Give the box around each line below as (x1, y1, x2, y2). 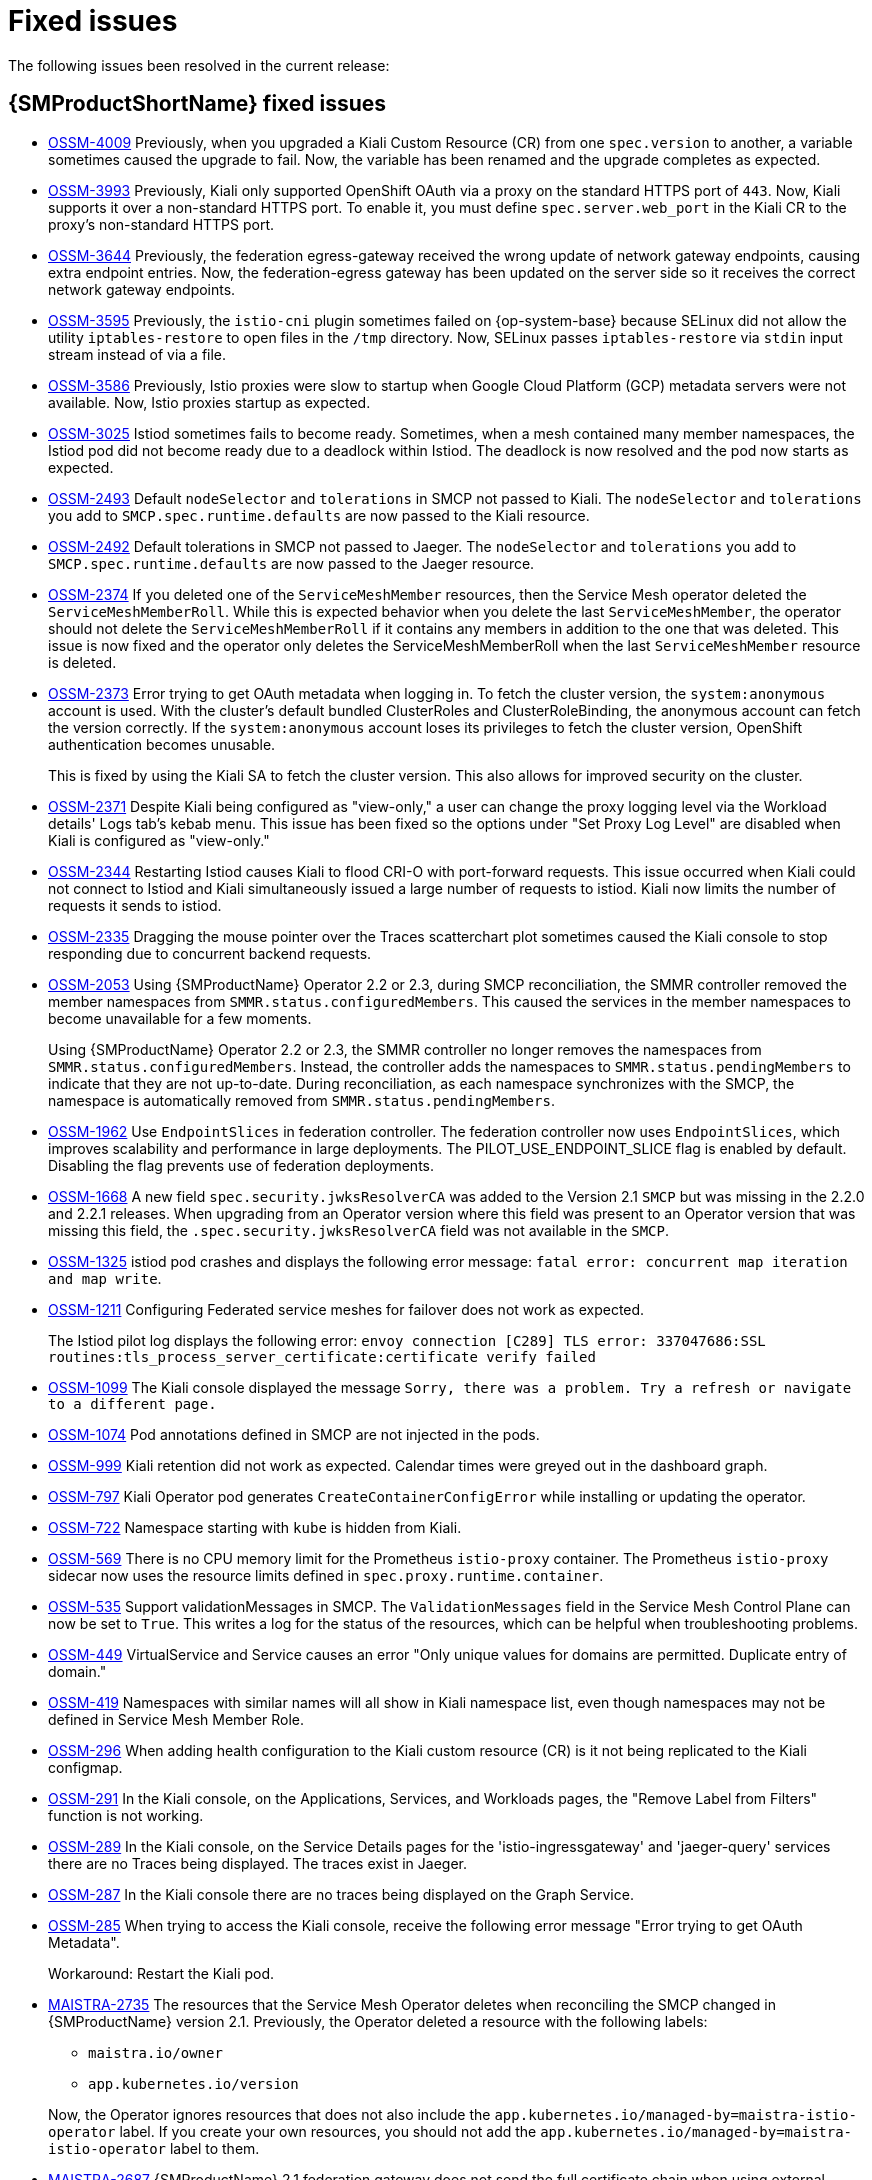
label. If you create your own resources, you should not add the (119, 2122, 537, 2140)
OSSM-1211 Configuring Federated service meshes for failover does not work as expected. (48, 1300, 645, 1318)
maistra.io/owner (88, 2044, 223, 2061)
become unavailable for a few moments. (48, 1009, 312, 1027)
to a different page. (48, 1395, 217, 1412)
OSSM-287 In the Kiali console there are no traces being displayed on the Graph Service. (48, 1885, 634, 1903)
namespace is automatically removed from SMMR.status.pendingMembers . (48, 1091, 555, 1109)
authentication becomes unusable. (48, 735, 276, 753)
